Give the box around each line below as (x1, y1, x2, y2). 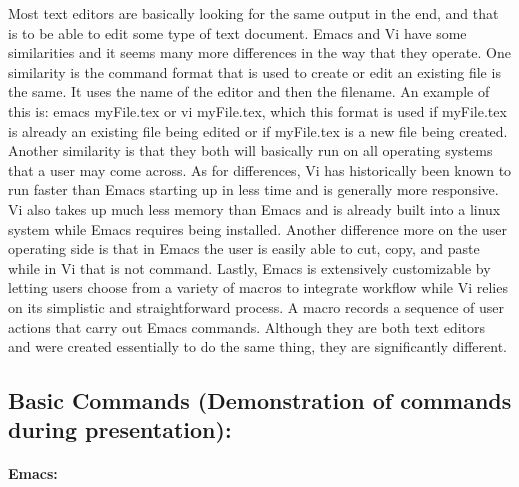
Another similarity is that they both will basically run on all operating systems (8, 140, 493, 161)
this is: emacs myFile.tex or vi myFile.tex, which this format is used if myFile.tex (8, 100, 507, 121)
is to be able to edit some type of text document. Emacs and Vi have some (8, 22, 467, 43)
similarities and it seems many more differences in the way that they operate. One (8, 42, 511, 63)
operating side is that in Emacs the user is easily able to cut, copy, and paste (8, 238, 480, 259)
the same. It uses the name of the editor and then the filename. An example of (8, 81, 490, 102)
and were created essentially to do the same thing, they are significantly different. (8, 336, 507, 357)
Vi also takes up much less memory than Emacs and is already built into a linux (8, 198, 501, 219)
